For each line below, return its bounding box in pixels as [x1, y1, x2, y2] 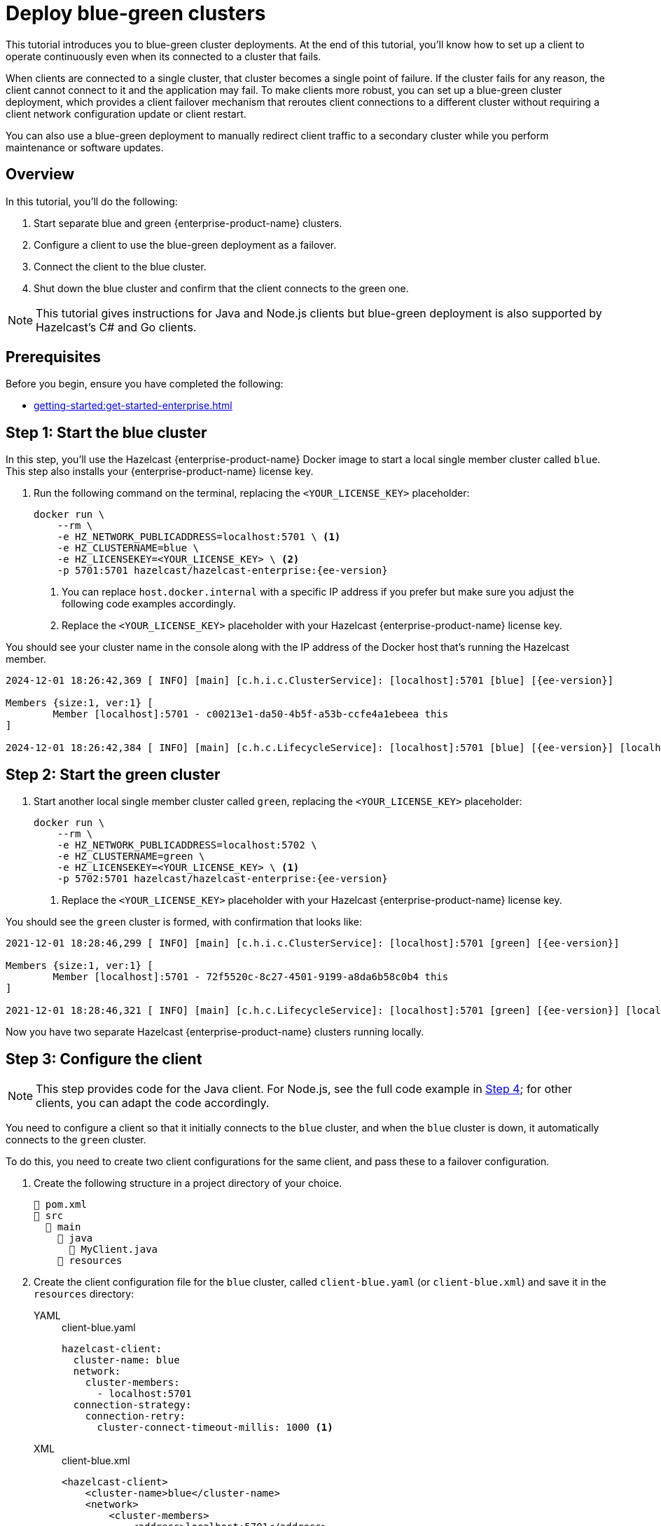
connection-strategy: [73, 1398, 192, 1410]
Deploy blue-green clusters [6, 1, 266, 25]
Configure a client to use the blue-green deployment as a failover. [34, 238, 337, 251]
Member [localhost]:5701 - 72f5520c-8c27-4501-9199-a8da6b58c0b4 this [53, 971, 449, 983]
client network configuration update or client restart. [6, 107, 246, 120]
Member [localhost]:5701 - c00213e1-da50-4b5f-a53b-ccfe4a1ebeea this [53, 708, 449, 720]
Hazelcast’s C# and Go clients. [36, 319, 197, 334]
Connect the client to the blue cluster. [34, 260, 207, 273]
